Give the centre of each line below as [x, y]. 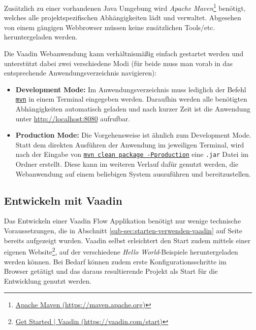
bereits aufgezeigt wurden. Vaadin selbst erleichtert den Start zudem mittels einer [127, 240]
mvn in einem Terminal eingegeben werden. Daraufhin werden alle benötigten [131, 99]
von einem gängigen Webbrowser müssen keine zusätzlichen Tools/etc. [110, 27]
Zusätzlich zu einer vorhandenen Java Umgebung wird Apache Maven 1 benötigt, [125, 7]
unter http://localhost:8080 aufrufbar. [73, 118]
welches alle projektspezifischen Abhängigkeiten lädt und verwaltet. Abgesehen [123, 18]
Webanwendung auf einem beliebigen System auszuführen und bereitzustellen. [133, 173]
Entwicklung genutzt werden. [48, 280]
